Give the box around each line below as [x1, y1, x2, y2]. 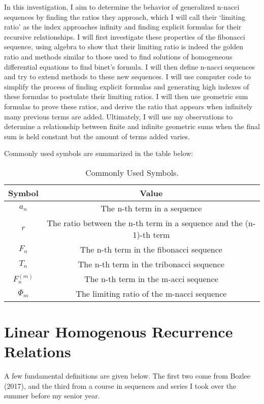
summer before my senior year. [4, 390, 100, 401]
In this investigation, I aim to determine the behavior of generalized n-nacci [4, 2, 240, 12]
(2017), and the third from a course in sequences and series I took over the [4, 380, 237, 391]
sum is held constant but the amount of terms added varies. [4, 131, 190, 141]
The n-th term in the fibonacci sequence [80, 243, 222, 255]
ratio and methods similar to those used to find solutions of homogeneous [4, 51, 233, 61]
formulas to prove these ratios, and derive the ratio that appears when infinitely [4, 101, 253, 111]
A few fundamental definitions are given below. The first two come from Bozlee [4, 370, 250, 381]
